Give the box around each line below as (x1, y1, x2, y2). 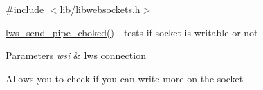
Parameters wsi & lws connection (6, 48, 146, 63)
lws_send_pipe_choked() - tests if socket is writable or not (6, 25, 258, 39)
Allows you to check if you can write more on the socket (6, 71, 244, 85)
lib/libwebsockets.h (60, 2, 140, 16)
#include (6, 2, 44, 16)
